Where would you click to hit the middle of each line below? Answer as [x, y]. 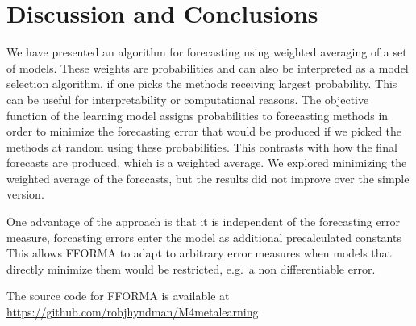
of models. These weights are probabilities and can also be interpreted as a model [208, 67]
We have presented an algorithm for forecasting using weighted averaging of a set [207, 52]
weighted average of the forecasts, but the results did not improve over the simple [208, 178]
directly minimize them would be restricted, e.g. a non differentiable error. [191, 268]
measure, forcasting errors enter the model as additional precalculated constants [204, 237]
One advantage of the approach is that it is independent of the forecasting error [204, 222]
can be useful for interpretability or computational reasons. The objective [188, 99]
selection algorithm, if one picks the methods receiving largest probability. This [202, 84]
